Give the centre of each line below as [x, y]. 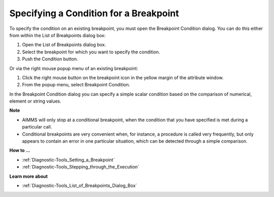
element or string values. [36, 101]
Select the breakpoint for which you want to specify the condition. [91, 52]
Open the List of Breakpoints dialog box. [64, 45]
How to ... [20, 150]
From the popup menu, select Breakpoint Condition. [76, 85]
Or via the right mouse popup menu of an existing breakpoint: [74, 68]
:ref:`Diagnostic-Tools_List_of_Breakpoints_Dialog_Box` [79, 185]
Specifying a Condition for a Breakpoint [94, 13]
